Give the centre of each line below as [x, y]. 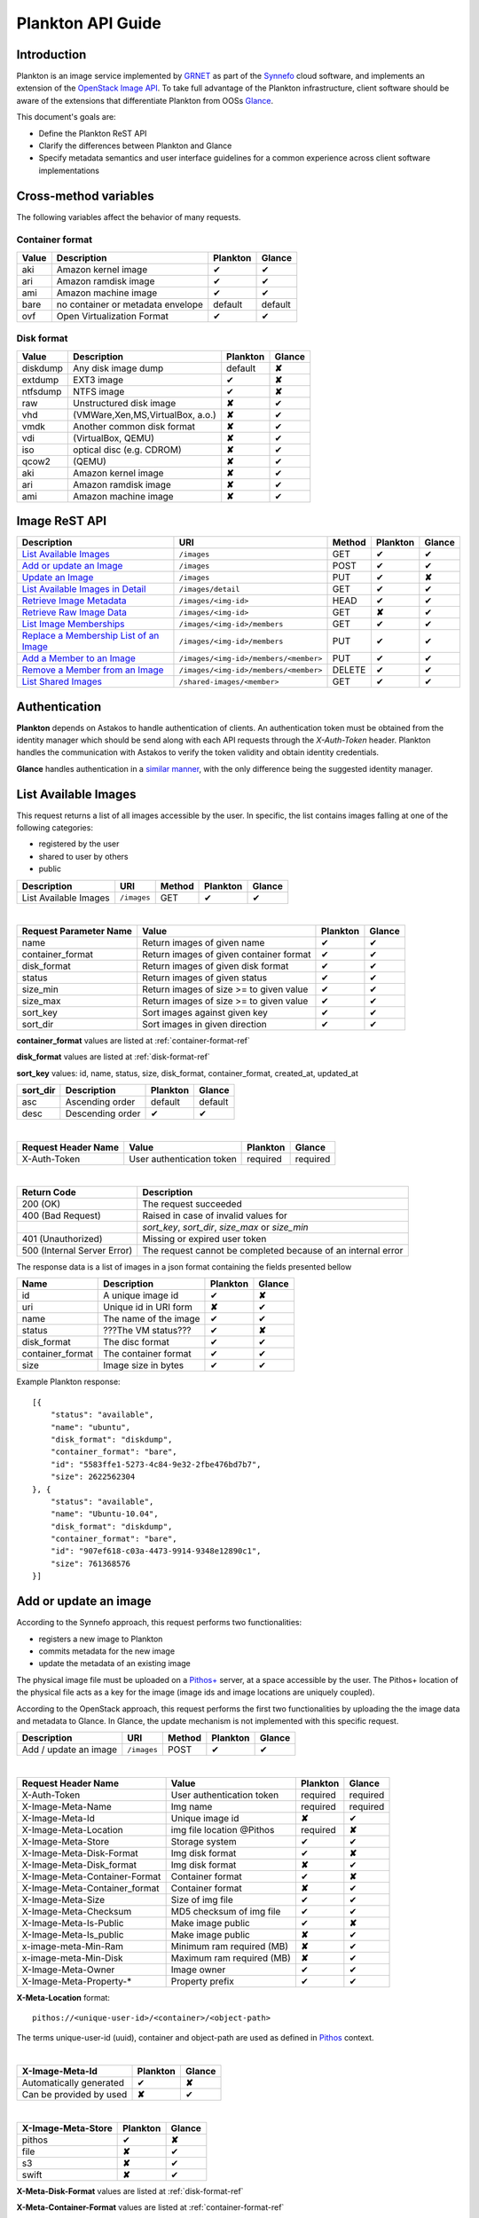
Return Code [49, 1192]
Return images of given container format [227, 955]
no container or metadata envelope [130, 304]
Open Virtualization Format [112, 316]
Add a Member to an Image [79, 658]
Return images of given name [204, 943]
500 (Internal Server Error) [77, 1251]
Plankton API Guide [89, 23]
